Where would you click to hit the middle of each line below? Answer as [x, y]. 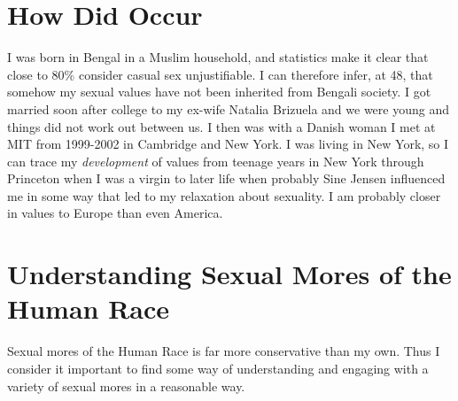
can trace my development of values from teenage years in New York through [216, 161]
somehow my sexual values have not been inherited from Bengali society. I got [219, 92]
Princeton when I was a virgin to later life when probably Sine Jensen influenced [226, 178]
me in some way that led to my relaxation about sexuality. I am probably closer [224, 195]
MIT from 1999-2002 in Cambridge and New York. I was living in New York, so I [228, 144]
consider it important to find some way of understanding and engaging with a [218, 368]
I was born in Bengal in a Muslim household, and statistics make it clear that [218, 57]
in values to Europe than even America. [115, 213]
